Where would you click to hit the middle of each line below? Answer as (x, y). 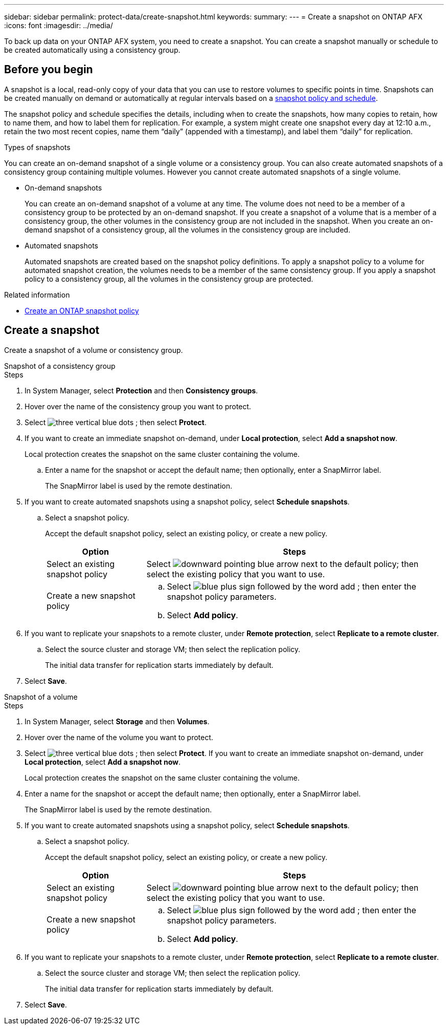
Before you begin (49, 70)
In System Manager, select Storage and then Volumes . (117, 721)
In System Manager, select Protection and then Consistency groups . (141, 390)
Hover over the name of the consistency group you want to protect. (138, 406)
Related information (37, 295)
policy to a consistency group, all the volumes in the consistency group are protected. (169, 279)
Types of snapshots (37, 147)
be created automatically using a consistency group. (92, 50)
